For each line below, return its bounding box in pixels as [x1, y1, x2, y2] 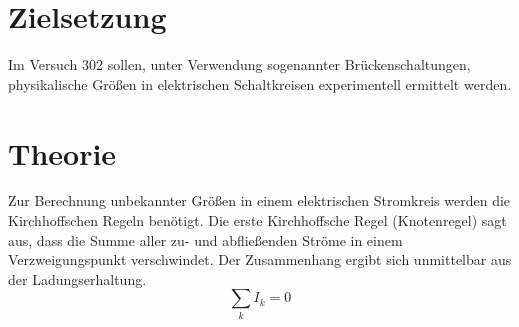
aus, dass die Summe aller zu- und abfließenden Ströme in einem [8, 229, 403, 250]
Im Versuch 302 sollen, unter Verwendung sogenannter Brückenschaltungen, [8, 54, 471, 75]
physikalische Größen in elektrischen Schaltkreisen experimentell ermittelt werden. [8, 73, 512, 94]
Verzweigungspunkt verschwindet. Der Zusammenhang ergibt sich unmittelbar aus [8, 249, 512, 270]
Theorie [8, 132, 117, 173]
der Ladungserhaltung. [8, 268, 147, 289]
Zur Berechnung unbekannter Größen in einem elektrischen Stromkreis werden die [8, 190, 511, 211]
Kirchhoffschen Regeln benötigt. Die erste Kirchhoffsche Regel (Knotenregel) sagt [8, 210, 507, 231]
